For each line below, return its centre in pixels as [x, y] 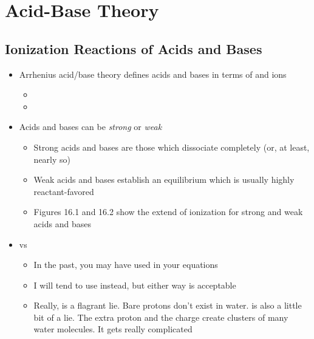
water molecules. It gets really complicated [113, 329]
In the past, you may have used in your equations [126, 265]
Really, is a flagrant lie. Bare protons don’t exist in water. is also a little [168, 305]
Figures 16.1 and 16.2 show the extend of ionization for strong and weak [168, 212]
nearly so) [52, 159]
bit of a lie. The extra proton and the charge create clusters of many [161, 317]
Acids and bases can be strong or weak [90, 127]
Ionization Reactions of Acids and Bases [134, 48]
